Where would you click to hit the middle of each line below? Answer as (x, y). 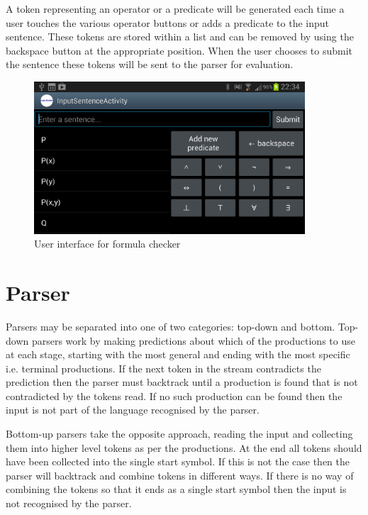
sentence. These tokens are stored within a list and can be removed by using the (180, 37)
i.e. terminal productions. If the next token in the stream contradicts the (163, 368)
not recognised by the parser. (69, 503)
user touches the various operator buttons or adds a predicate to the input (168, 22)
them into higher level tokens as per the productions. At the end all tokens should (184, 447)
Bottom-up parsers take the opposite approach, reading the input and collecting (179, 434)
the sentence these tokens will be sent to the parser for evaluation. (150, 64)
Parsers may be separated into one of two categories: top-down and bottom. (171, 326)
